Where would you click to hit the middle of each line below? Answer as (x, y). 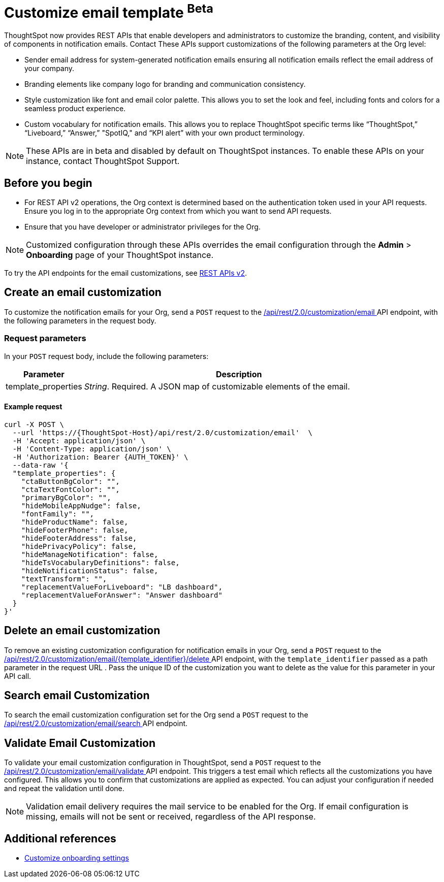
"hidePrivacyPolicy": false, (79, 546)
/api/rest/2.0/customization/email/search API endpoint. (96, 724)
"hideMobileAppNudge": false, (81, 505)
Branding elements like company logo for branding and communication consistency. (165, 84)
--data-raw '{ (40, 465)
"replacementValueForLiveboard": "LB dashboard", (122, 587)
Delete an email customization (82, 631)
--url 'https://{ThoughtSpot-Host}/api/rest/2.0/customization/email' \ (162, 432)
